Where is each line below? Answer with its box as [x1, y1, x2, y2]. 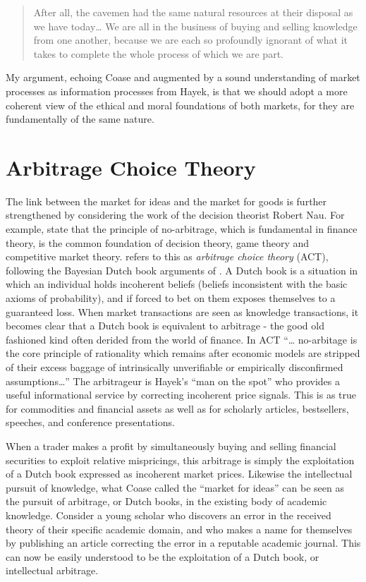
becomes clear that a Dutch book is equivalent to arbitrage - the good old [6, 318, 324, 333]
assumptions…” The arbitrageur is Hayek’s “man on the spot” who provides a [6, 373, 340, 388]
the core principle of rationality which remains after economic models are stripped [6, 346, 360, 360]
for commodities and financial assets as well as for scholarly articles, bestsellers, [6, 401, 349, 416]
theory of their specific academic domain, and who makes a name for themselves [6, 521, 353, 536]
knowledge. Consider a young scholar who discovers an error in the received [6, 507, 331, 522]
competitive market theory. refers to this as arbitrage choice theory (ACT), [6, 249, 329, 264]
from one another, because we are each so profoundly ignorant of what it [33, 32, 348, 47]
